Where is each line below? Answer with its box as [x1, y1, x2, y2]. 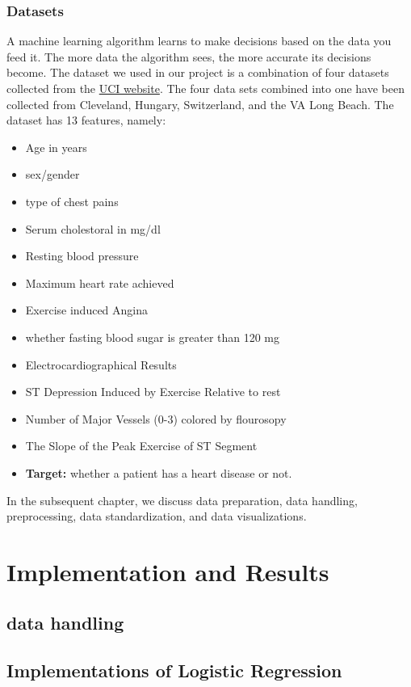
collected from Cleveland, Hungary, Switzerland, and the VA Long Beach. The [6, 95, 394, 112]
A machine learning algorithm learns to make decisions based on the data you [6, 32, 392, 49]
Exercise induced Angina [25, 301, 149, 318]
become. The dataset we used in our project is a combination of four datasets [6, 64, 389, 81]
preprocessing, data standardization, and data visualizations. [6, 508, 307, 525]
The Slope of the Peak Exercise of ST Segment [25, 437, 258, 454]
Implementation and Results [6, 554, 329, 588]
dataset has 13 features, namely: [6, 112, 166, 129]
